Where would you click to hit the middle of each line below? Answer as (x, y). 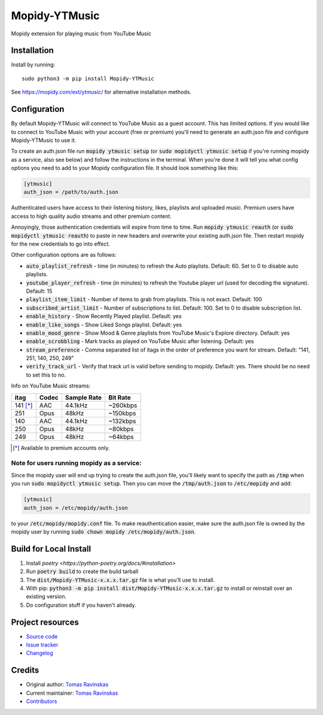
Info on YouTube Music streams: (51, 386)
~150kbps (122, 413)
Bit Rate (120, 397)
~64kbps (121, 437)
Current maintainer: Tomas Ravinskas (72, 693)
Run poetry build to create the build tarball (82, 571)
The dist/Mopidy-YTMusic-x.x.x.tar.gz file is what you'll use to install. (121, 580)
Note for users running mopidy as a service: (76, 463)
